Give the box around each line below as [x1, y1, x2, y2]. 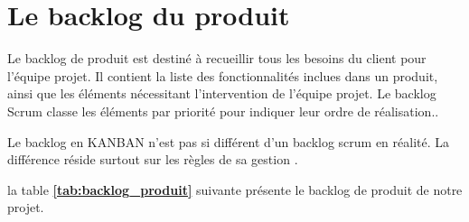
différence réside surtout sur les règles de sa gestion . [7, 150, 298, 169]
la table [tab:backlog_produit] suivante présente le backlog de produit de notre [7, 180, 463, 199]
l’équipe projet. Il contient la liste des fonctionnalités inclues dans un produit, [7, 66, 438, 85]
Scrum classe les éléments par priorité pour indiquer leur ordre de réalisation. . [7, 101, 439, 120]
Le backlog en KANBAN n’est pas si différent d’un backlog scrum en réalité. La [7, 132, 450, 151]
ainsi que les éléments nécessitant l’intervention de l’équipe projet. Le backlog [7, 84, 436, 103]
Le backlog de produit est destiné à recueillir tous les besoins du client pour [7, 49, 427, 68]
